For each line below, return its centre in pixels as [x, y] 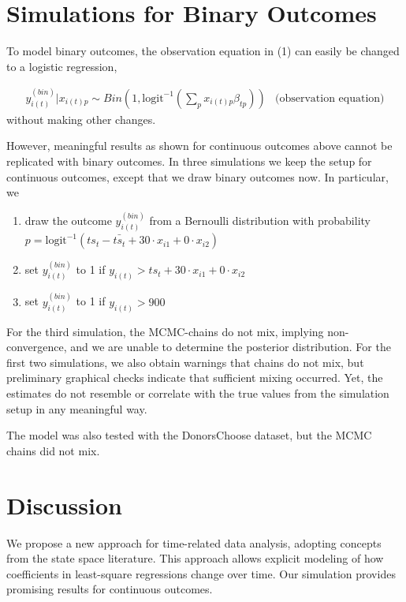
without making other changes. [81, 119]
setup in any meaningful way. [77, 408]
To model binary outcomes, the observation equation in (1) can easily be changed [203, 51]
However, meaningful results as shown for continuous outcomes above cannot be [199, 146]
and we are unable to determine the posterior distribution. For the [231, 347]
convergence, [37, 347]
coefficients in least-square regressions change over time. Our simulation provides [201, 573]
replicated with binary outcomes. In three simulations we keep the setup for [189, 161]
